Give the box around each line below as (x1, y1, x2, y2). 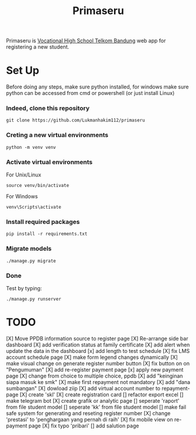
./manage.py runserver (6, 296, 61, 302)
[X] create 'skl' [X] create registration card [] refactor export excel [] (19, 391, 184, 398)
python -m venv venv (6, 144, 57, 150)
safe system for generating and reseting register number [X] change (6, 409, 171, 417)
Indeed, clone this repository (6, 104, 90, 113)
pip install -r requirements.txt (6, 231, 88, 237)
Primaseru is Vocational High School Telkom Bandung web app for (6, 37, 166, 45)
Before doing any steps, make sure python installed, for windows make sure (6, 83, 189, 90)
